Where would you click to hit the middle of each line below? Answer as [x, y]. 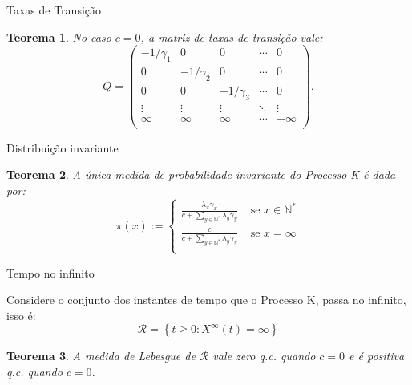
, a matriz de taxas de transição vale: [232, 36]
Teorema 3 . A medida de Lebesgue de [101, 356]
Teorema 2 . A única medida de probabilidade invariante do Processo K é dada [201, 174]
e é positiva [377, 356]
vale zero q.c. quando [264, 356]
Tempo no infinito [50, 272]
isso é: [21, 315]
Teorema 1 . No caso [59, 36]
